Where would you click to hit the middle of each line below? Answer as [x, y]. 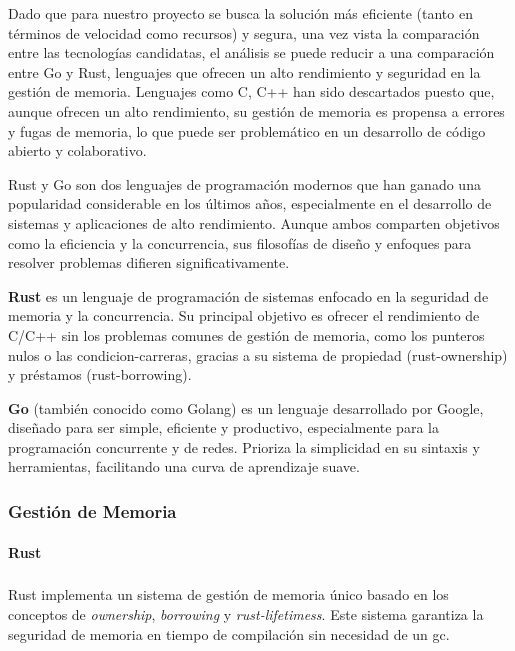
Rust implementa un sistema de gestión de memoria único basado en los [228, 594]
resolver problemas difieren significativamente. [149, 262]
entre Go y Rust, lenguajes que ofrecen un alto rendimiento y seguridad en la [244, 71]
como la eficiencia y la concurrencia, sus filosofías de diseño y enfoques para [240, 242]
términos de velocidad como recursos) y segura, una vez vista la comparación [244, 32]
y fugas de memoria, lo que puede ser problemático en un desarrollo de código [247, 130]
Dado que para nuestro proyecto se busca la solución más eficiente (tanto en [240, 13]
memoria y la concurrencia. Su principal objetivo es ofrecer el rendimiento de [244, 315]
